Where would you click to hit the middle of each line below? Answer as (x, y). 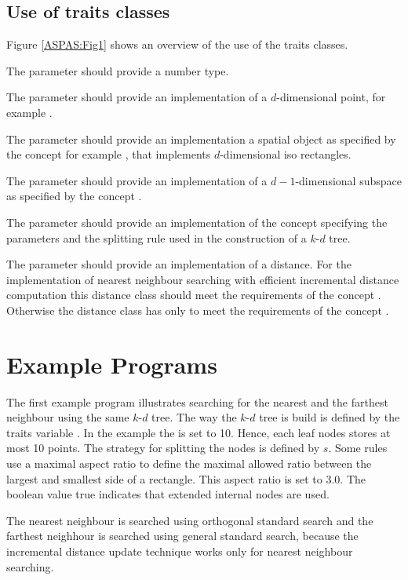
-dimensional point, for (331, 97)
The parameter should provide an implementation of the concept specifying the (197, 222)
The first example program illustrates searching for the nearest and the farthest (197, 401)
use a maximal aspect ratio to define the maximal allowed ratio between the (189, 463)
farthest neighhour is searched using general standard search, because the (182, 536)
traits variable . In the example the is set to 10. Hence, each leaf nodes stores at (199, 432)
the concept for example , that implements (109, 154)
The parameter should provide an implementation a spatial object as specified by (201, 139)
